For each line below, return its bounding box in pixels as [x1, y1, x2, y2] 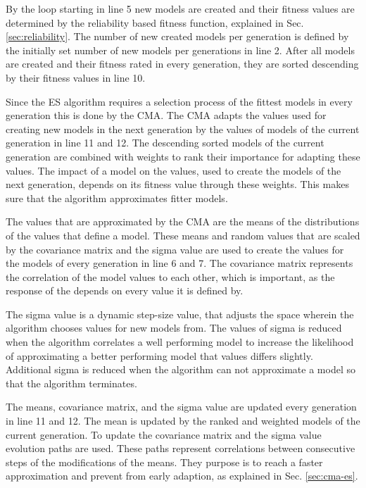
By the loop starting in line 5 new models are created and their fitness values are [6, 1, 355, 15]
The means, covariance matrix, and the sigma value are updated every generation [6, 399, 357, 414]
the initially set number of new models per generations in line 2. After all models [6, 42, 355, 57]
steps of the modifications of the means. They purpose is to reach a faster [6, 454, 323, 469]
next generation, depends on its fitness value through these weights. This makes [6, 177, 349, 192]
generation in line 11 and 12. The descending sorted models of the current [6, 135, 324, 150]
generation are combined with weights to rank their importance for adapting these [6, 149, 360, 163]
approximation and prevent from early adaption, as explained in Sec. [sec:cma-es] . [6, 468, 358, 483]
